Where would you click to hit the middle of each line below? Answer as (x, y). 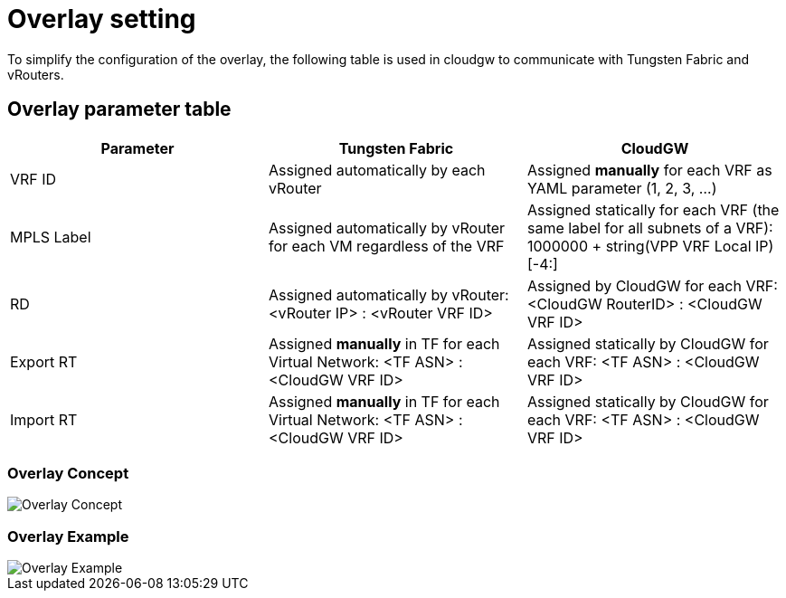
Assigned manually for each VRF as (649, 170)
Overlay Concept (68, 473)
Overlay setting (102, 19)
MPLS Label (51, 237)
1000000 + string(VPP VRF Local (639, 246)
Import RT (44, 419)
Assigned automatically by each (377, 170)
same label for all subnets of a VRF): (650, 228)
